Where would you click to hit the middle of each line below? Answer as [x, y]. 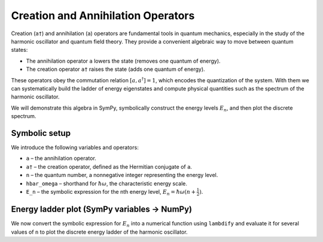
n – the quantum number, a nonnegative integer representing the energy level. [122, 175]
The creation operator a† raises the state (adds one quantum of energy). [116, 69]
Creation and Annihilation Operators [103, 15]
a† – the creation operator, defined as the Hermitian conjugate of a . [109, 166]
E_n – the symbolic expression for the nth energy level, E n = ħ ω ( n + [111, 192]
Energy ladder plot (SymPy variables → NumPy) [102, 210]
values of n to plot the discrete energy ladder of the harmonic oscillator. [99, 232]
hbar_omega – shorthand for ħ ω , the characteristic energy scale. [107, 183]
